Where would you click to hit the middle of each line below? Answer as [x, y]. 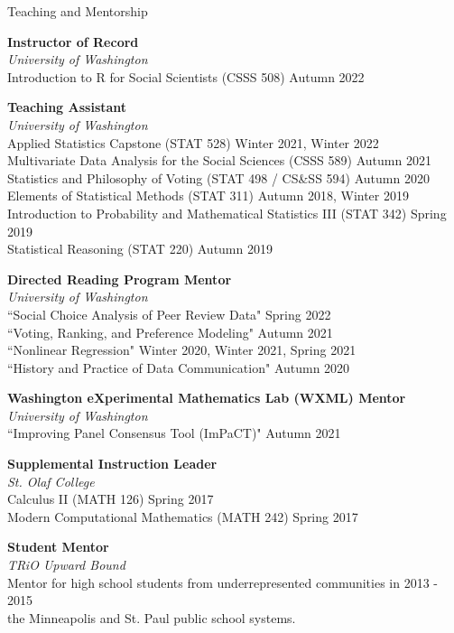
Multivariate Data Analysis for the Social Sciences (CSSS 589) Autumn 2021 [219, 160]
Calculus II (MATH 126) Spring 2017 [111, 499]
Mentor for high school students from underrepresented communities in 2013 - [223, 582]
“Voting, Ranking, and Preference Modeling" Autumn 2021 [170, 332]
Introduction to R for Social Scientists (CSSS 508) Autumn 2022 [186, 76]
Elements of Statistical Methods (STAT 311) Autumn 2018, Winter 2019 [208, 195]
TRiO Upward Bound [66, 565]
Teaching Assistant [67, 107]
